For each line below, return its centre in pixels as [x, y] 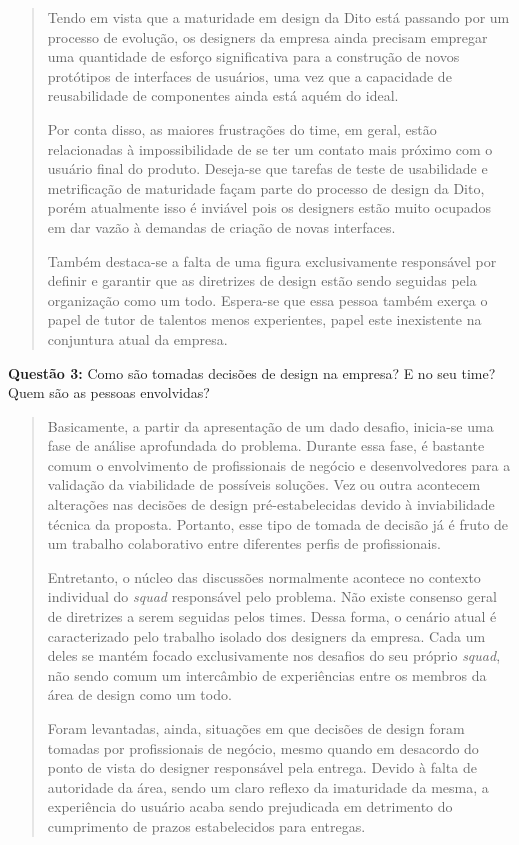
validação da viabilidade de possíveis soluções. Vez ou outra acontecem [264, 484]
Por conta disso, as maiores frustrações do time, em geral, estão [242, 128]
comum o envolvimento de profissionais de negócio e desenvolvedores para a [279, 464]
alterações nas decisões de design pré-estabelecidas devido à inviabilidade [271, 504]
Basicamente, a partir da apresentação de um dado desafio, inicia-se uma [270, 425]
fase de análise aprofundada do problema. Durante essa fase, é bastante [266, 445]
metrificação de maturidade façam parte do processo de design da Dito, [266, 187]
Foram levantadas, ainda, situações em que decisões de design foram [256, 728]
